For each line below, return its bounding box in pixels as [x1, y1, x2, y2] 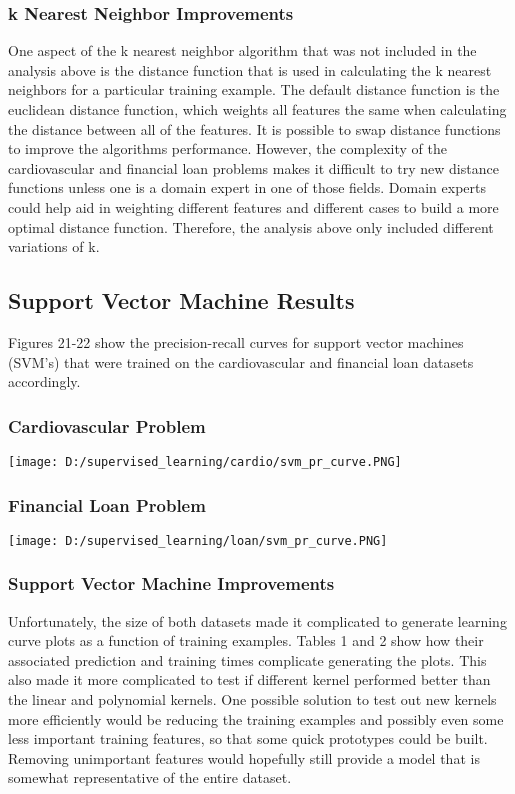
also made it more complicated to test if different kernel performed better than [8, 669, 491, 690]
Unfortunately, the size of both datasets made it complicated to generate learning [8, 610, 507, 631]
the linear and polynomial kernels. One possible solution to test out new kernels [8, 689, 497, 710]
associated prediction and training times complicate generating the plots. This [8, 649, 487, 670]
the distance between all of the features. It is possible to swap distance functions [8, 118, 501, 139]
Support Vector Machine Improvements [8, 571, 335, 596]
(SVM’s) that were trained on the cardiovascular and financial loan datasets [8, 351, 474, 372]
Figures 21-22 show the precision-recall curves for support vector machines [8, 331, 464, 352]
